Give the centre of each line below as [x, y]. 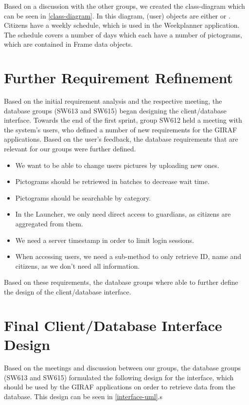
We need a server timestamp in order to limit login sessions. [105, 240]
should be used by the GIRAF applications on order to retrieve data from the [120, 387]
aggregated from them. [49, 224]
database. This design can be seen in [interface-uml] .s [83, 396]
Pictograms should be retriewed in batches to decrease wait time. [112, 181]
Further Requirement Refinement [119, 78]
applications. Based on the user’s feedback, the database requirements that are [121, 139]
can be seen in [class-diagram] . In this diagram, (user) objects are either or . [117, 15]
